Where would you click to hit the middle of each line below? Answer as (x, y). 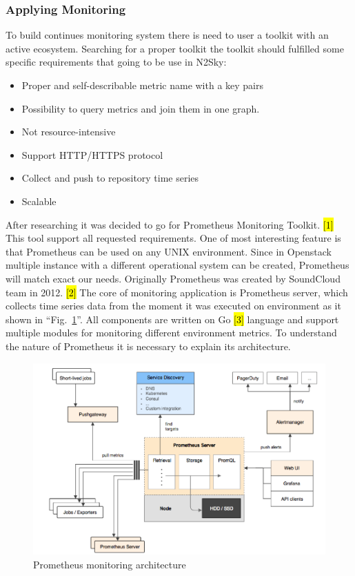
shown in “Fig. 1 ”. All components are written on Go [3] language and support (172, 319)
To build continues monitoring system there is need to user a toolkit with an (167, 35)
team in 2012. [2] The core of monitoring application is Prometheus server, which (177, 292)
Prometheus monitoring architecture (110, 564)
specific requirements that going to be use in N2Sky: (116, 62)
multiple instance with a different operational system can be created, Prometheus (177, 265)
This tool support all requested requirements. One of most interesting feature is (173, 238)
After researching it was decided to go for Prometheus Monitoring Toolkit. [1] (170, 224)
